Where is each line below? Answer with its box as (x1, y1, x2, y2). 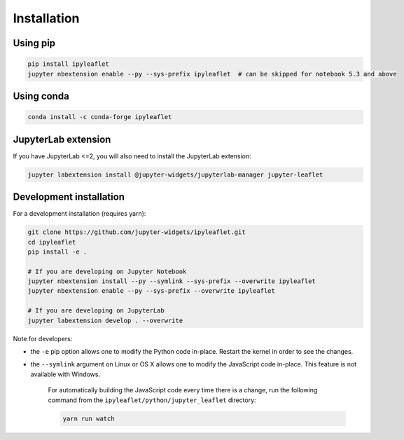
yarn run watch (62, 414, 115, 422)
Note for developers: (13, 334, 73, 343)
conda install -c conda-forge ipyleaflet (27, 113, 172, 121)
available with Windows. (30, 370, 101, 378)
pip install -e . (27, 247, 88, 256)
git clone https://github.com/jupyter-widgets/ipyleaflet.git (27, 228, 246, 236)
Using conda (13, 90, 69, 102)
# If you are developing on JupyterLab (27, 307, 165, 315)
